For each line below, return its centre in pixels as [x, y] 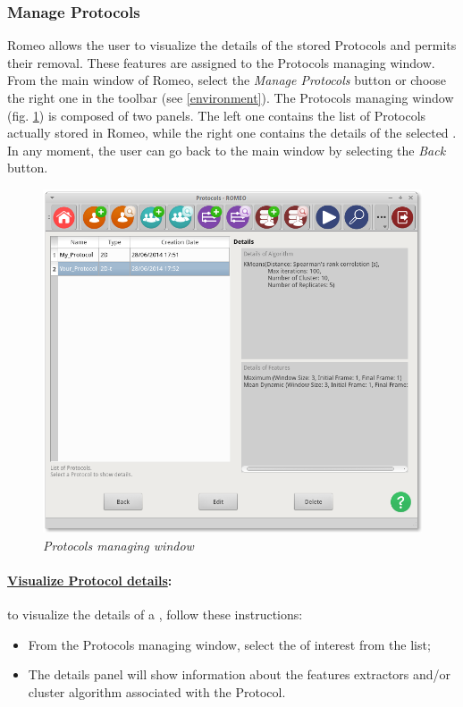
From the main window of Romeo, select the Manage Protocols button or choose [227, 80]
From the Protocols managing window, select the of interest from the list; [229, 644]
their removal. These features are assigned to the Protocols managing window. [221, 62]
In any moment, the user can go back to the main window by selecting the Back [227, 150]
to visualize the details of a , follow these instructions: [155, 614]
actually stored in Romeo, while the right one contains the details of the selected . [232, 133]
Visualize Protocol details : [90, 580]
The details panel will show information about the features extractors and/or [240, 674]
